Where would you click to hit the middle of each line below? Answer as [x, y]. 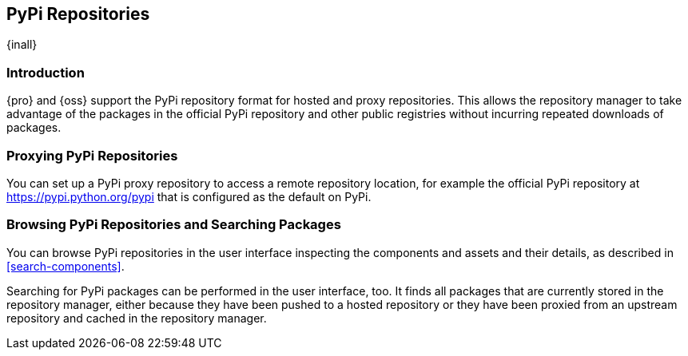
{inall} [22, 45]
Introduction [46, 72]
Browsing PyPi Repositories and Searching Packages [174, 225]
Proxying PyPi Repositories [92, 155]
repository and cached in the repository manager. [137, 318]
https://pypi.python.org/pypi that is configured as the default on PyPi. [189, 196]
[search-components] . [66, 266]
